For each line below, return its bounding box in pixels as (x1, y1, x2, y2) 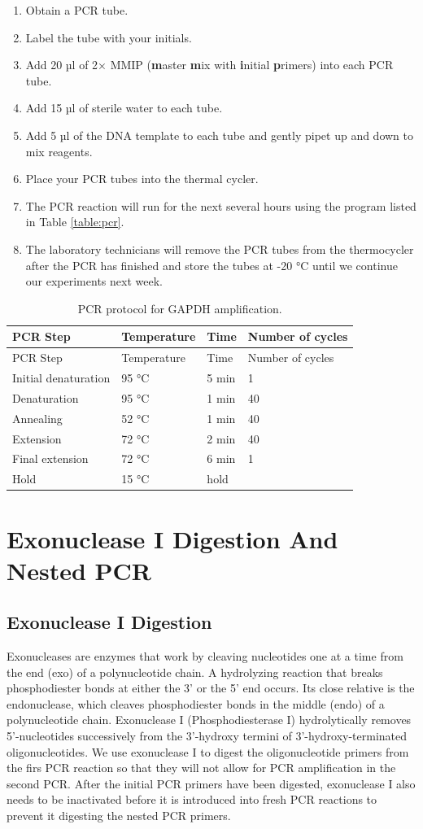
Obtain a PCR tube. (25, 2, 129, 18)
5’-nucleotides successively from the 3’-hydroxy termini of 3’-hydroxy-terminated (7, 727, 408, 744)
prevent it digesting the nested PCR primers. (7, 807, 231, 824)
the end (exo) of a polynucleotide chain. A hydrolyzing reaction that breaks (7, 663, 383, 680)
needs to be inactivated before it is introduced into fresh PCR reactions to (7, 791, 377, 808)
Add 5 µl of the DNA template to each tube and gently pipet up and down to (25, 126, 414, 143)
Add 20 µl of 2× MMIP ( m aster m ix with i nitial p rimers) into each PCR (25, 56, 394, 73)
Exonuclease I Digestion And (7, 521, 338, 555)
